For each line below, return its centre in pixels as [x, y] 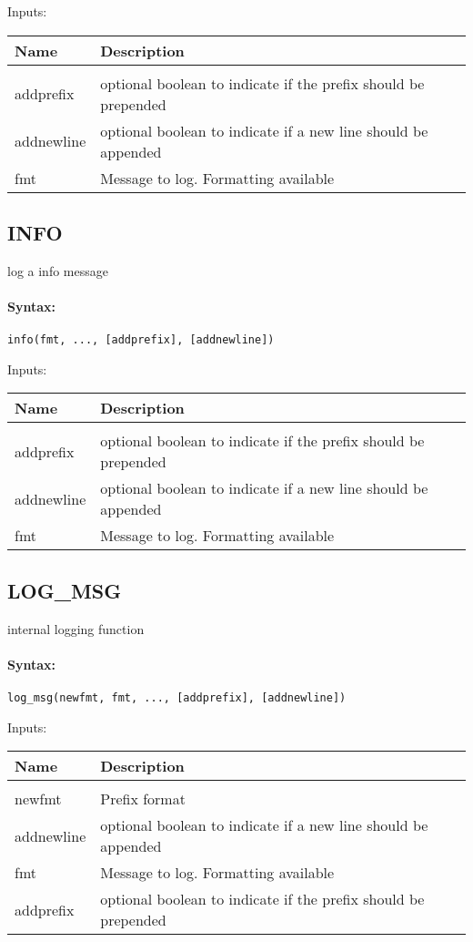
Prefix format [143, 799]
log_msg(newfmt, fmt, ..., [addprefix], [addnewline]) [177, 698]
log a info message [58, 270]
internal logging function [76, 628]
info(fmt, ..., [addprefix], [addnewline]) [141, 340]
